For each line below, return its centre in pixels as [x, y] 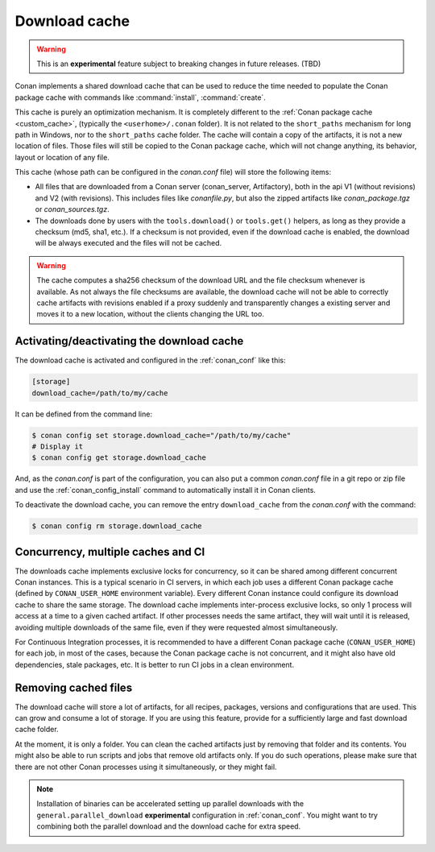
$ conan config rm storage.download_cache [117, 526]
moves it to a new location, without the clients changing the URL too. [151, 314]
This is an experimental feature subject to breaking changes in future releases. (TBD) [179, 64]
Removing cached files [74, 687]
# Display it [58, 447]
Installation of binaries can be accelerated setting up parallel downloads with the [170, 804]
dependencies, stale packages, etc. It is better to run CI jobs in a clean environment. [154, 664]
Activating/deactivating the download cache [129, 341]
